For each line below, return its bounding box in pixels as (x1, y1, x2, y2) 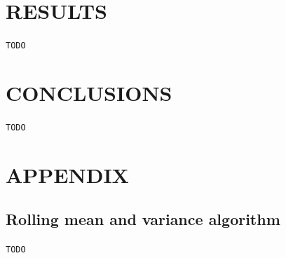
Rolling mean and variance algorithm (6, 208, 280, 230)
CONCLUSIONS (6, 78, 172, 107)
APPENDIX (6, 160, 129, 189)
